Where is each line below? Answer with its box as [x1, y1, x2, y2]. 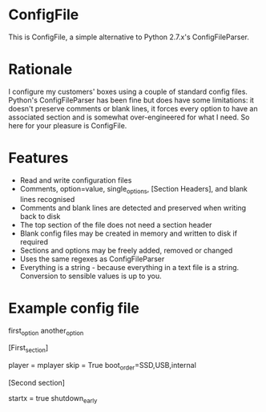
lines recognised [19, 194, 75, 204]
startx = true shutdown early [8, 393, 98, 405]
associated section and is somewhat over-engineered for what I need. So [8, 112, 250, 122]
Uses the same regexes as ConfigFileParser [19, 254, 165, 264]
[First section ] [8, 343, 49, 354]
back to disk [19, 211, 61, 221]
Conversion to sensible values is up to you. [19, 271, 162, 281]
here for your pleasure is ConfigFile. [8, 120, 127, 130]
